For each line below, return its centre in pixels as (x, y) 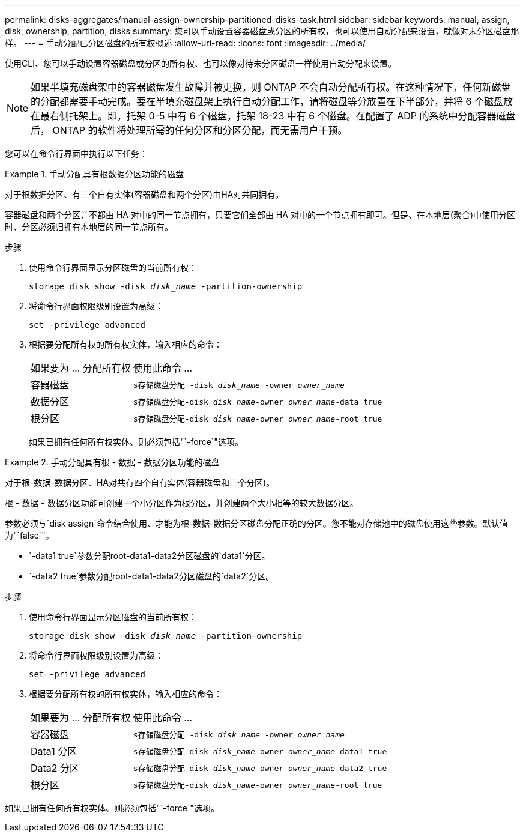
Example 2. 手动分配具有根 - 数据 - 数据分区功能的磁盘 (112, 462)
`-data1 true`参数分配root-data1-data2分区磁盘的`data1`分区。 (150, 556)
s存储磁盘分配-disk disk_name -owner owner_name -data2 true (260, 768)
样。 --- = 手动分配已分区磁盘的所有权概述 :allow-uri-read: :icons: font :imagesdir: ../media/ (186, 43)
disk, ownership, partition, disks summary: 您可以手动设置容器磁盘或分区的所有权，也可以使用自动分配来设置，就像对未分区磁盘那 (262, 31)
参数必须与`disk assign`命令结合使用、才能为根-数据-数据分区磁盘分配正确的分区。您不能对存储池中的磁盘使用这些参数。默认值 (256, 523)
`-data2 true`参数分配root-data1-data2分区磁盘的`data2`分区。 (152, 576)
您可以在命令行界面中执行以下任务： (76, 153)
